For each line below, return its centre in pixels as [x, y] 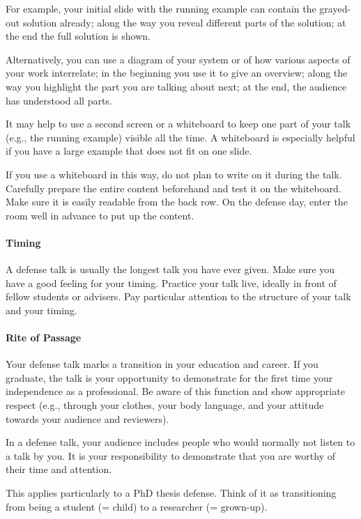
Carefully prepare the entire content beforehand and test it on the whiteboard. [174, 188]
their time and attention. [59, 469]
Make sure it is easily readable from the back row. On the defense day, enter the [177, 202]
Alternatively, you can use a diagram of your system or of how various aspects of [178, 59]
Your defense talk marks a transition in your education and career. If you [162, 364]
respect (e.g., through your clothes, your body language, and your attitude [165, 405]
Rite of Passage [44, 338]
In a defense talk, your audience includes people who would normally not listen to [180, 442]
